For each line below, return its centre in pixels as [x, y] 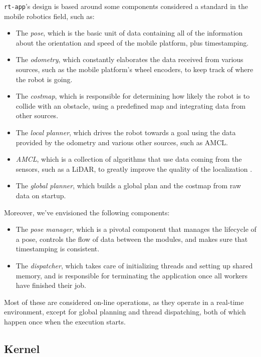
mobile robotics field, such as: [49, 16]
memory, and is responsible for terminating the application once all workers [132, 275]
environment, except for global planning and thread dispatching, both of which [125, 312]
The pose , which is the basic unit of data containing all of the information [129, 33]
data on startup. [41, 195]
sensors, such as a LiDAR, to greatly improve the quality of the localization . [134, 168]
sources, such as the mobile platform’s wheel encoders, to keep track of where [135, 69]
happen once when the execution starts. [65, 321]
